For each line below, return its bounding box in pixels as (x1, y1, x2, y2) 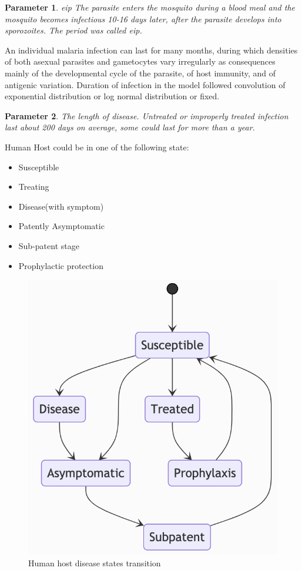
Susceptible (18, 160, 59, 173)
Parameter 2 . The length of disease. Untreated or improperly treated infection (5, 109, 288, 122)
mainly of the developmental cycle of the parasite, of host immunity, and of (5, 66, 276, 79)
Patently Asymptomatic (18, 220, 105, 232)
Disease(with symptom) (18, 200, 104, 212)
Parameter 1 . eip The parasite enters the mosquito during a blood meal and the (5, 1, 295, 13)
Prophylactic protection (18, 259, 103, 271)
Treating (18, 180, 49, 193)
